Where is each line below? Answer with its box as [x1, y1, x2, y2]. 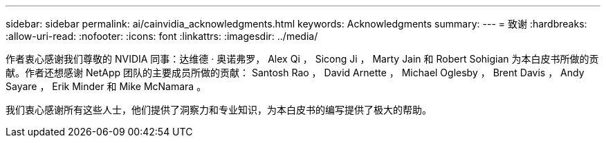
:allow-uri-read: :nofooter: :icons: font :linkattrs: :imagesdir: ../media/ [6, 30, 318, 42]
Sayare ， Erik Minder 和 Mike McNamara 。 [6, 80, 207, 92]
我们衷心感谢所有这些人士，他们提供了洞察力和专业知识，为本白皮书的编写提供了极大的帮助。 [6, 104, 432, 115]
